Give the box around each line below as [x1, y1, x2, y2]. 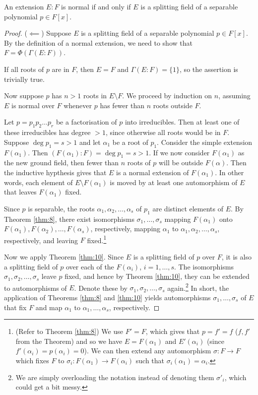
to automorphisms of [4, 282, 67, 293]
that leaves [4, 187, 37, 197]
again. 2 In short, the [167, 281, 229, 293]
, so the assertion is [180, 64, 238, 74]
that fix [4, 302, 27, 312]
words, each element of [4, 177, 73, 187]
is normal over [11, 100, 55, 110]
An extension [4, 1, 44, 11]
